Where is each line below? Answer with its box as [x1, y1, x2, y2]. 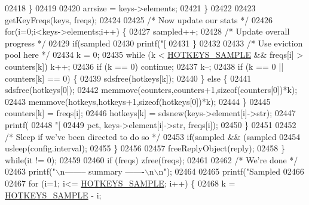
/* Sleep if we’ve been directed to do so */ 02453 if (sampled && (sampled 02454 [5, 130, 301, 142]
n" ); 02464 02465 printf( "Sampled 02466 [158, 165, 304, 178]
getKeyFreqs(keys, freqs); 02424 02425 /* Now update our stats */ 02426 [5, 13, 273, 26]
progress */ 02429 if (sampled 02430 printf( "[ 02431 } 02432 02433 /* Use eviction [5, 36, 303, 49]
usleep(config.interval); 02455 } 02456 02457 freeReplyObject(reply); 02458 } [5, 142, 286, 154]
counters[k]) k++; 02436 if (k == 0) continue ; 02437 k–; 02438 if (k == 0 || [5, 60, 284, 72]
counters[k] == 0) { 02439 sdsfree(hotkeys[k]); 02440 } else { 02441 [5, 72, 252, 84]
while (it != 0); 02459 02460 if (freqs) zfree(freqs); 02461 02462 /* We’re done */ [5, 153, 298, 166]
